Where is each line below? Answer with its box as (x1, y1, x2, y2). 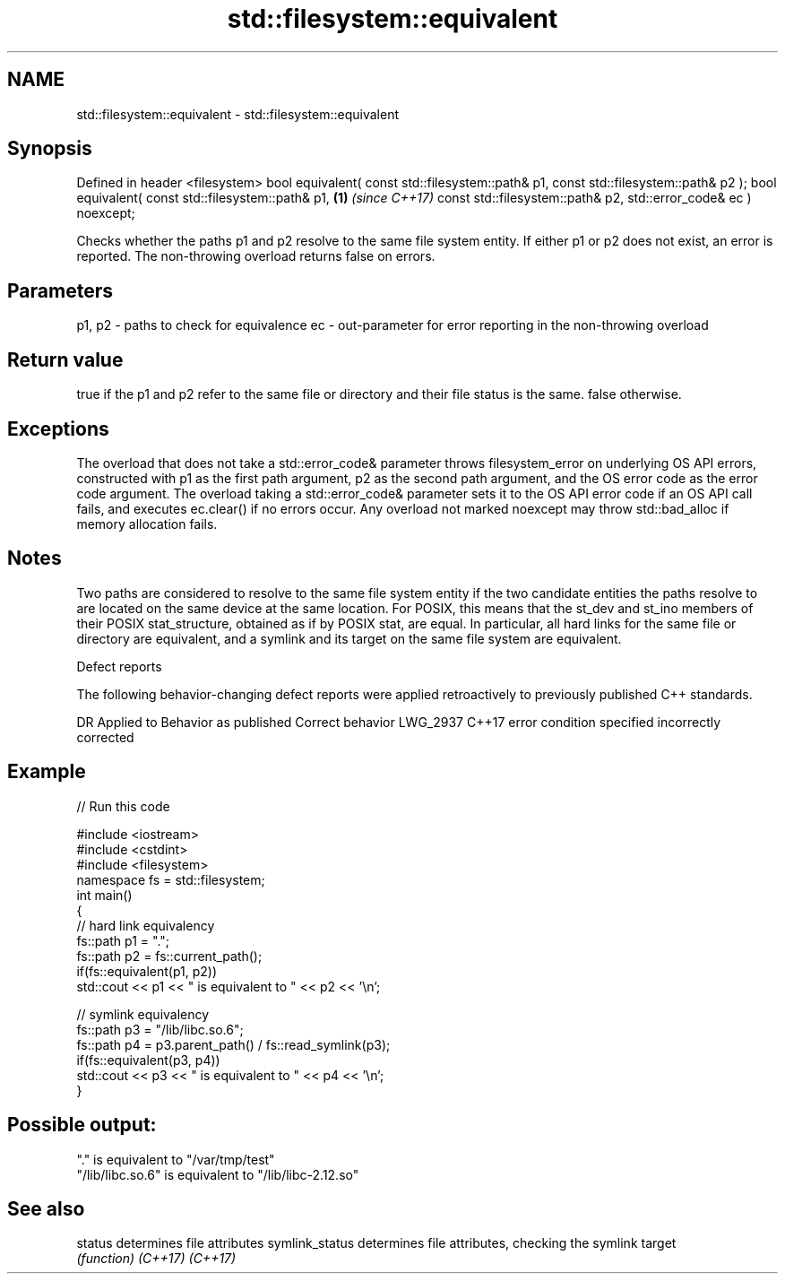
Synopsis (7, 137, 92, 160)
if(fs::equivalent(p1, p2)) (76, 963, 218, 979)
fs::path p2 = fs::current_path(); (76, 948, 263, 964)
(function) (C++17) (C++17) (76, 1251, 237, 1267)
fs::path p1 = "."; (76, 932, 170, 948)
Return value (7, 348, 124, 371)
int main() (76, 887, 133, 903)
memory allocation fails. (76, 515, 218, 532)
